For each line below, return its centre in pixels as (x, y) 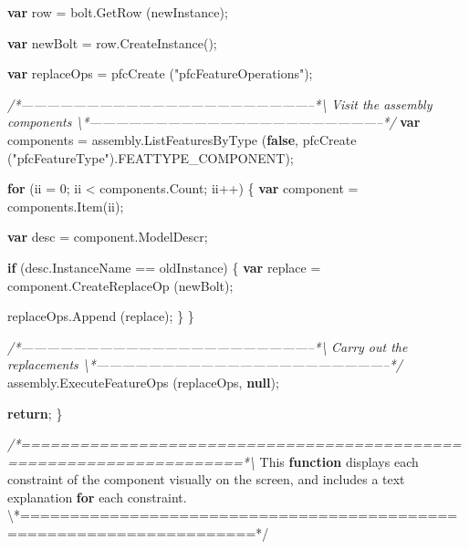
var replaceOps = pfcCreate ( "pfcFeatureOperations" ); (160, 73)
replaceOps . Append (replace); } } (101, 316)
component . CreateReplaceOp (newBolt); (120, 285)
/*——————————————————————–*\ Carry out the (208, 346)
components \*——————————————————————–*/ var (214, 122)
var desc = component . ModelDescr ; (108, 237)
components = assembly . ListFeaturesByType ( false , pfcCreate (182, 139)
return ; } (35, 413)
